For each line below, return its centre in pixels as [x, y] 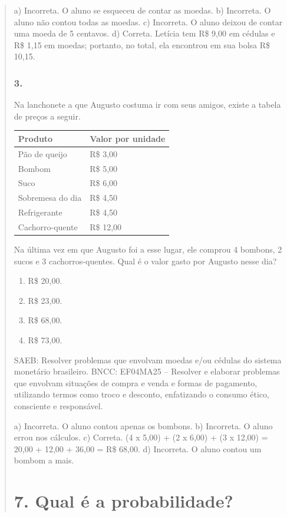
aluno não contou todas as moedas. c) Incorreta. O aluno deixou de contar [148, 21]
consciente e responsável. [58, 405]
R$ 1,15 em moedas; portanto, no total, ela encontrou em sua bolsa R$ [142, 44]
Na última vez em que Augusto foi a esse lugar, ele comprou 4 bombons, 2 [148, 249]
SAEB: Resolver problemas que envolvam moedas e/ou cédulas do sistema [148, 359]
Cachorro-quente [48, 226]
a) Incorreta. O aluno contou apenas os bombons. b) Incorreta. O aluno [143, 425]
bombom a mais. [44, 460]
